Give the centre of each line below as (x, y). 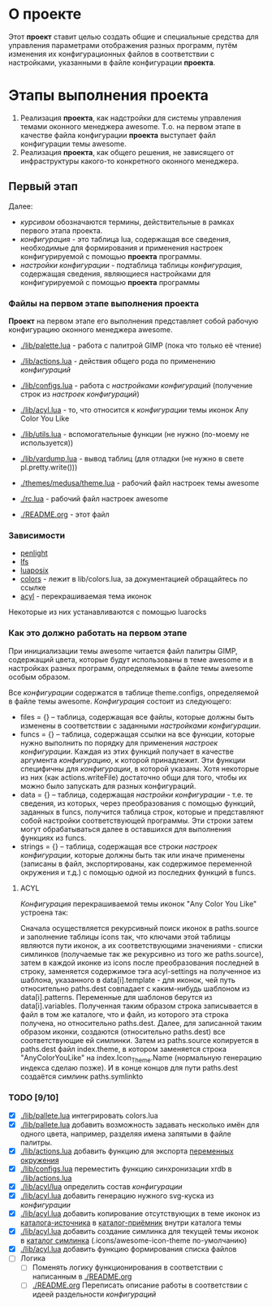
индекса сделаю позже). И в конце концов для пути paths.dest (129, 1068)
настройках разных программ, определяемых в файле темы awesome (131, 668)
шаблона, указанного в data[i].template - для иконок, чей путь (127, 980)
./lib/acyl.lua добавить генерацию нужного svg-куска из (117, 1196)
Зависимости (37, 535)
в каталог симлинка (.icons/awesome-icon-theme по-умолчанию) (134, 1240)
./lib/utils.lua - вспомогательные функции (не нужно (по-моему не (135, 434)
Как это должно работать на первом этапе (98, 633)
